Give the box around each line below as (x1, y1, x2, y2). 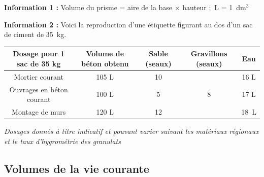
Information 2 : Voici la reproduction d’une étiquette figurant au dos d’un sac (4, 19, 253, 29)
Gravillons (190, 48, 227, 59)
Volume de (86, 48, 124, 59)
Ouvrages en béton (9, 84, 68, 94)
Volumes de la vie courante (4, 160, 149, 176)
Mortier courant (14, 71, 63, 82)
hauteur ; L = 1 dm (182, 2, 246, 12)
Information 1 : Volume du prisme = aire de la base (4, 2, 173, 12)
